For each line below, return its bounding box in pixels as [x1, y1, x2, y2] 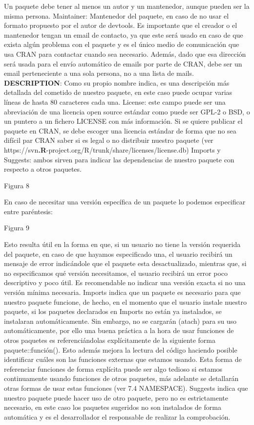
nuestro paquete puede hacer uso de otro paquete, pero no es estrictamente [4, 392, 228, 403]
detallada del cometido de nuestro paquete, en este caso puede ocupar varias [4, 87, 233, 97]
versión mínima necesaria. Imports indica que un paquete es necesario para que [4, 287, 241, 297]
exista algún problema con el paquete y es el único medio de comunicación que [4, 39, 239, 49]
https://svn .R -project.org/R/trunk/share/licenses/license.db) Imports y [4, 144, 221, 155]
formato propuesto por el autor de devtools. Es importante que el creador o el [4, 20, 237, 30]
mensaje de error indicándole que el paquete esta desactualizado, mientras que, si [4, 258, 247, 268]
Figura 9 [4, 223, 29, 233]
